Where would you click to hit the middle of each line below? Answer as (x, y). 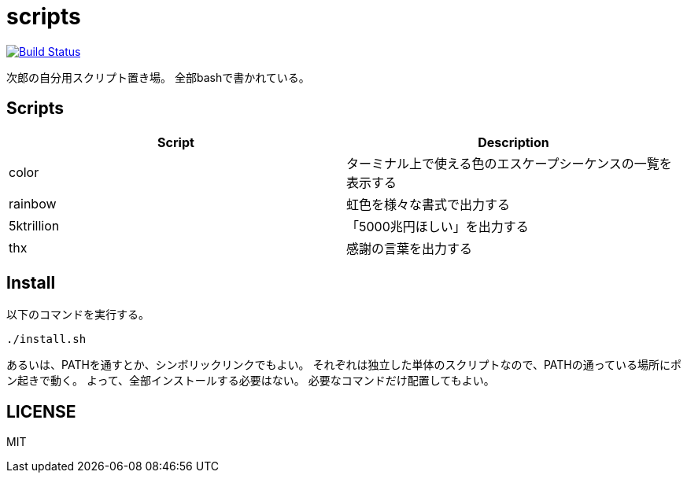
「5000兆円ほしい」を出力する (438, 226)
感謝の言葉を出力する (410, 248)
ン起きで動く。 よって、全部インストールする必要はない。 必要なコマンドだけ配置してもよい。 (251, 381)
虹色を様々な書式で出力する (428, 204)
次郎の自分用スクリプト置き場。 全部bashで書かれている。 (158, 77)
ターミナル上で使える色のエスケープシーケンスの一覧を (509, 163)
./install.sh (46, 339)
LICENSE (41, 411)
